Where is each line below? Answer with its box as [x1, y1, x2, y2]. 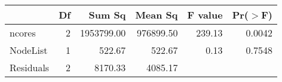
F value [187, 8, 223, 22]
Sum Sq [88, 8, 126, 22]
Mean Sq [135, 8, 178, 22]
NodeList [10, 43, 48, 57]
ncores [10, 26, 36, 40]
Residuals [10, 60, 50, 74]
